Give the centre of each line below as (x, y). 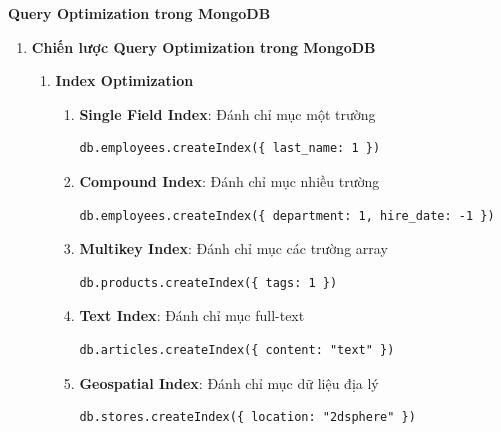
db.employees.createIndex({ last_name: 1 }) (230, 148)
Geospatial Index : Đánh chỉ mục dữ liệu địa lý (229, 382)
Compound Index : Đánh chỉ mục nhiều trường (229, 180)
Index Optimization (124, 80)
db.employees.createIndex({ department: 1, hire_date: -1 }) (287, 215)
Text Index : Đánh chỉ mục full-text (192, 315)
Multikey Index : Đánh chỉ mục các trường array (233, 248)
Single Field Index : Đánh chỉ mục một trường (227, 113)
